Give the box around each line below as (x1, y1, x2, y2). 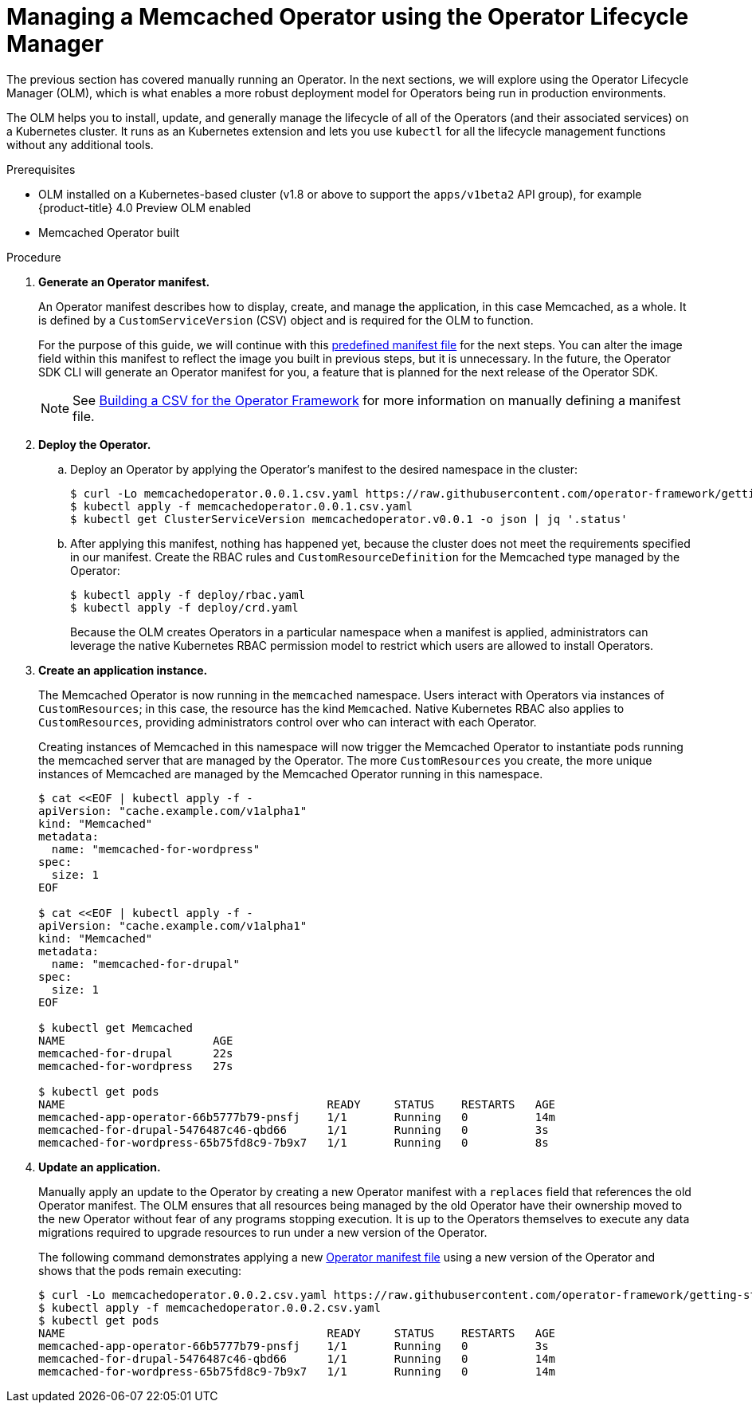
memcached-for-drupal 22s (38, 1046, 233, 1060)
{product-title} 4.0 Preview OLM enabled (38, 200, 252, 214)
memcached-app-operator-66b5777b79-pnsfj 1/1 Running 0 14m (38, 1110, 556, 1124)
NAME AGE (38, 1033, 233, 1047)
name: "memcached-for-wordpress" (51, 842, 260, 856)
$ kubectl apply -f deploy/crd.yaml (70, 600, 299, 614)
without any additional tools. (6, 137, 154, 152)
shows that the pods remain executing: (38, 1263, 242, 1277)
